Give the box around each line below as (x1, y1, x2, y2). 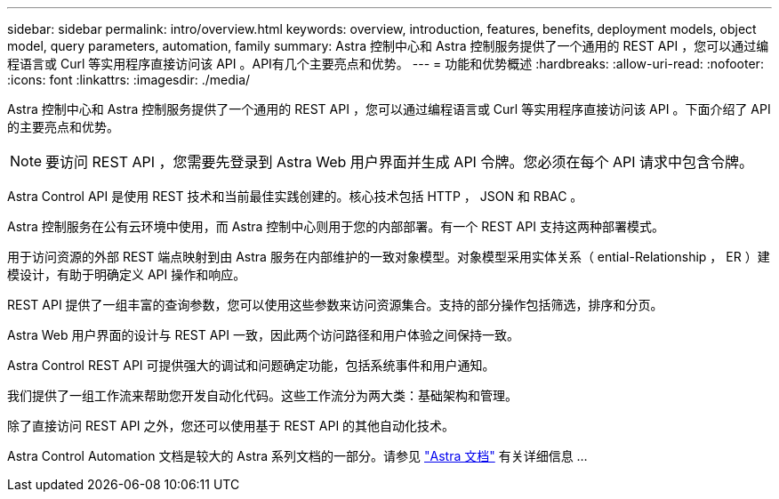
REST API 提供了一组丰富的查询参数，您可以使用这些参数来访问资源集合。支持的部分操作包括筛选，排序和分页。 (7, 297, 663, 312)
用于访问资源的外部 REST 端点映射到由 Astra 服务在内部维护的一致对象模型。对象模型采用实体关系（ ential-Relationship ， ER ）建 (7, 249, 770, 264)
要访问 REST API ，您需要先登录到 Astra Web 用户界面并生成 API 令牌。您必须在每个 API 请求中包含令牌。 (45, 153, 753, 171)
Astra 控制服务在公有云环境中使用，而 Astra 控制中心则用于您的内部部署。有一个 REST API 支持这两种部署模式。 (7, 219, 664, 234)
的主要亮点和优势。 (7, 119, 119, 134)
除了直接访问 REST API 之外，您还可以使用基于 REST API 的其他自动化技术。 (7, 418, 455, 433)
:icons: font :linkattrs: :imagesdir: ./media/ (7, 72, 251, 87)
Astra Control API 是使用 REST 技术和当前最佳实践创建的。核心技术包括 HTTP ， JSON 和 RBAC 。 (7, 189, 583, 204)
